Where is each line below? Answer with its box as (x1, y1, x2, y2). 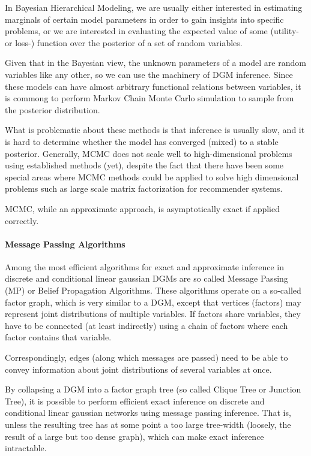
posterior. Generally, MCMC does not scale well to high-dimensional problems (5, 147, 292, 159)
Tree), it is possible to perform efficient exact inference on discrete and (5, 394, 265, 407)
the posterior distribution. (5, 103, 100, 116)
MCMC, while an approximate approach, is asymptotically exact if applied (5, 202, 280, 215)
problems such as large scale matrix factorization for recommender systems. (5, 182, 283, 195)
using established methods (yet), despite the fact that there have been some (5, 159, 284, 171)
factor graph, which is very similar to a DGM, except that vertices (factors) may (5, 295, 301, 308)
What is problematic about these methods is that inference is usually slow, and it (5, 123, 305, 136)
